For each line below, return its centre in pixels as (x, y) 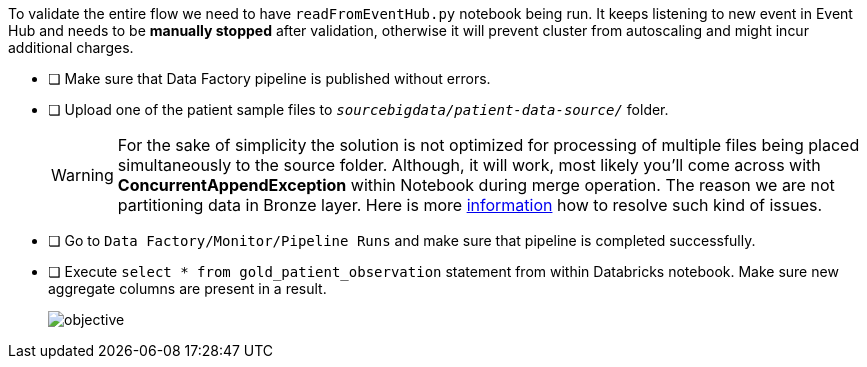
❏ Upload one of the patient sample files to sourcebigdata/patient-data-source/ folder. (358, 109)
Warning (82, 175)
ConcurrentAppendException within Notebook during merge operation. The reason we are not (476, 185)
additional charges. (71, 47)
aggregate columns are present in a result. (187, 288)
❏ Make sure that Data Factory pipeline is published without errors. (269, 78)
